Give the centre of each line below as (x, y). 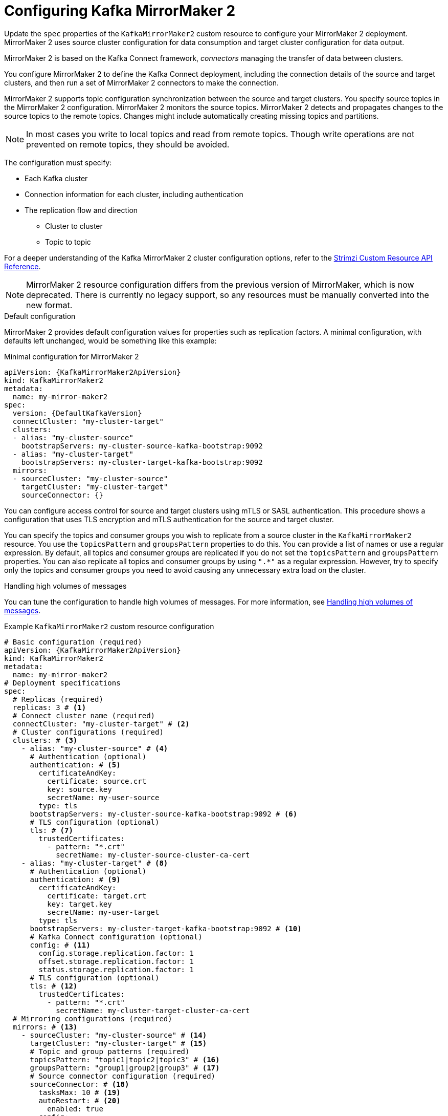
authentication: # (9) (75, 879)
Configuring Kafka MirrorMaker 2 (120, 11)
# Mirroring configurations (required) (92, 1018)
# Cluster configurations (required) (88, 732)
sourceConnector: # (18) (80, 1084)
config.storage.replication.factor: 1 (116, 953)
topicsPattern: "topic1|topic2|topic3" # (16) (125, 1059)
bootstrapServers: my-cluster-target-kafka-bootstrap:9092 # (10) (166, 928)
